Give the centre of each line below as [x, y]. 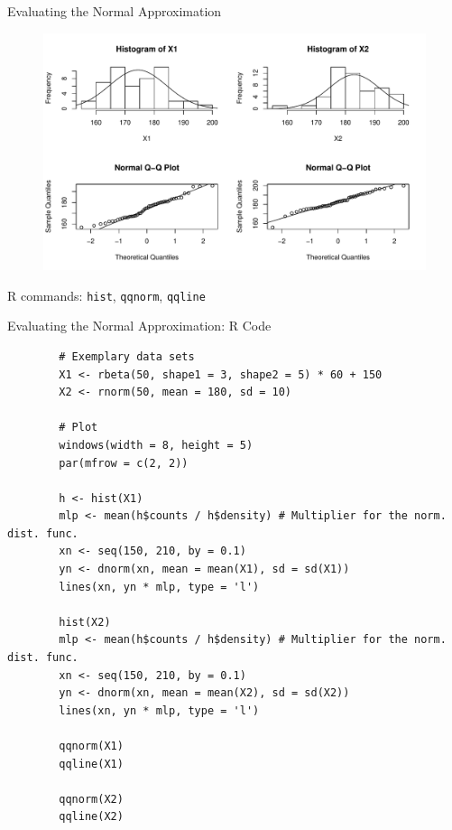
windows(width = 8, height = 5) [156, 445]
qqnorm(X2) [91, 799]
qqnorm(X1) [91, 746]
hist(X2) [85, 622]
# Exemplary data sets [127, 356]
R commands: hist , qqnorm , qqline [106, 295]
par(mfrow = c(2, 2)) [124, 463]
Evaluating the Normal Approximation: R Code [139, 326]
